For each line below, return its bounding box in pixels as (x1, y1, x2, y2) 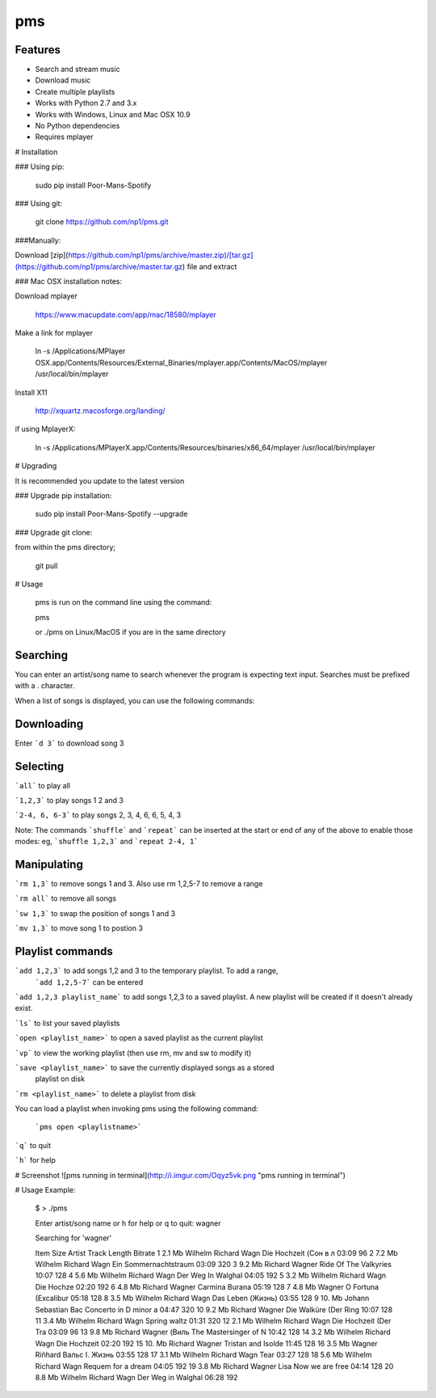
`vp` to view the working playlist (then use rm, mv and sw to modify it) (15, 1048, 252, 1058)
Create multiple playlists (35, 87, 115, 96)
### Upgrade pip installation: (15, 491, 112, 500)
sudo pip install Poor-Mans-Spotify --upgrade (35, 509, 188, 519)
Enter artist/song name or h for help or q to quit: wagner (35, 1218, 221, 1228)
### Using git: (15, 198, 63, 208)
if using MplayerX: (15, 424, 76, 434)
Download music (35, 75, 91, 85)
